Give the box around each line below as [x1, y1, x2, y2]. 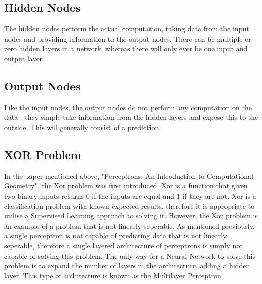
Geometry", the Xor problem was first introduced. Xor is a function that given [4, 180, 248, 191]
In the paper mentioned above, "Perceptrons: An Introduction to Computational [4, 170, 253, 181]
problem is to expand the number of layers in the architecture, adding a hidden [4, 260, 250, 271]
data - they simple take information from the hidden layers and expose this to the [4, 112, 258, 122]
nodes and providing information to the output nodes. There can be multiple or [4, 33, 251, 44]
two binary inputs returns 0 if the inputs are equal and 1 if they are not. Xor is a [4, 190, 256, 201]
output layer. [4, 53, 45, 64]
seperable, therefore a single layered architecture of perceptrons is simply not [4, 240, 243, 250]
